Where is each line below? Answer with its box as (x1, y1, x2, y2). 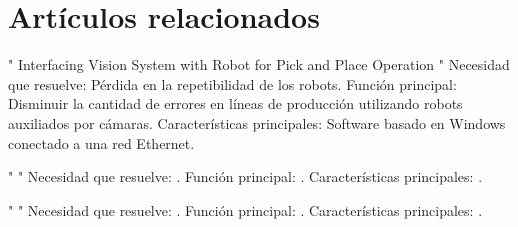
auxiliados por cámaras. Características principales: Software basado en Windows (8, 112, 506, 133)
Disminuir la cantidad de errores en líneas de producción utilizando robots (8, 93, 463, 114)
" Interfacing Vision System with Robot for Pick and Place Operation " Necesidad (8, 54, 510, 75)
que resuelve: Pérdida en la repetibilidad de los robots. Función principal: (8, 73, 457, 94)
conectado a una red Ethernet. (8, 132, 195, 153)
